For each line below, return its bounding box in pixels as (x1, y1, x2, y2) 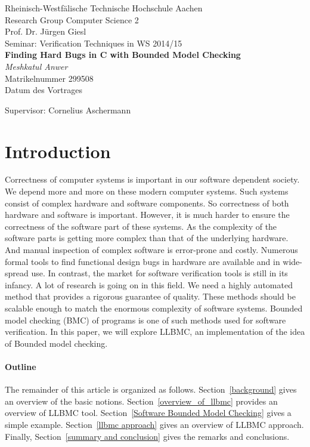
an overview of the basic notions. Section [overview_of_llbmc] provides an (5, 394, 278, 407)
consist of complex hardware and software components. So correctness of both (5, 196, 289, 209)
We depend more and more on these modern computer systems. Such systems (5, 185, 289, 198)
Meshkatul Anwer (5, 60, 68, 72)
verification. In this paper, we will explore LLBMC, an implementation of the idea (5, 325, 305, 338)
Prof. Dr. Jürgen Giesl (5, 25, 86, 38)
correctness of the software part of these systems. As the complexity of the (5, 220, 277, 232)
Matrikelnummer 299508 (5, 72, 94, 84)
